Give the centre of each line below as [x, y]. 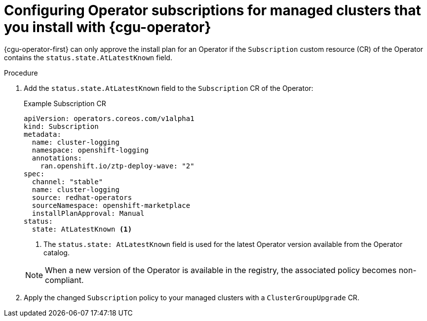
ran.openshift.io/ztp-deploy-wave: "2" [117, 166]
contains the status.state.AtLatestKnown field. [88, 57]
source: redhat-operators [82, 197]
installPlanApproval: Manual [88, 213]
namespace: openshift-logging [90, 150]
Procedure [21, 73]
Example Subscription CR [65, 103]
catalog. [57, 252]
